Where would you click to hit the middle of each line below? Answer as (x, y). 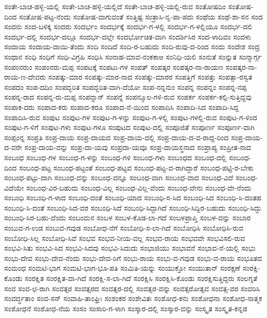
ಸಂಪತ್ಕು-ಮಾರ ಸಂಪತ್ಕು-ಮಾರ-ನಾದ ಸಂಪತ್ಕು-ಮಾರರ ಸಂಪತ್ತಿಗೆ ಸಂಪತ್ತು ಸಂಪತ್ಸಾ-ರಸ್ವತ (150, 77)
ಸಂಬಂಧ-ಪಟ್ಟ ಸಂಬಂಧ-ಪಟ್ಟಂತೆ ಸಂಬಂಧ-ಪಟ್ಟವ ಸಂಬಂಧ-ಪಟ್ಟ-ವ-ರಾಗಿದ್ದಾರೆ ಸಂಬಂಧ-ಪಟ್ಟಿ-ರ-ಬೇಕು (136, 167)
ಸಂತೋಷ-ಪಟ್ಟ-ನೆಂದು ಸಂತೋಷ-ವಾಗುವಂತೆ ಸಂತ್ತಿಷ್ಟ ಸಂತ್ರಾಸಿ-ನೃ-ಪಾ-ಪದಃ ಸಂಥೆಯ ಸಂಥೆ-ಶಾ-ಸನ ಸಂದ (141, 16)
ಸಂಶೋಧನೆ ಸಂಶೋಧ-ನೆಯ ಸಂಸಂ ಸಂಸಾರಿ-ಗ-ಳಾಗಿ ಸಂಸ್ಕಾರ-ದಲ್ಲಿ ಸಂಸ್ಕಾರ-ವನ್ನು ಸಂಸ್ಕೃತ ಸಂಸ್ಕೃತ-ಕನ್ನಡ (126, 308)
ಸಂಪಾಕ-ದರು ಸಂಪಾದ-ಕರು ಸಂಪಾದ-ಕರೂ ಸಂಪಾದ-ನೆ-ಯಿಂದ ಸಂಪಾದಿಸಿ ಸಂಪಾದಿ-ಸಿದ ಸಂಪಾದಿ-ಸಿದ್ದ (122, 107)
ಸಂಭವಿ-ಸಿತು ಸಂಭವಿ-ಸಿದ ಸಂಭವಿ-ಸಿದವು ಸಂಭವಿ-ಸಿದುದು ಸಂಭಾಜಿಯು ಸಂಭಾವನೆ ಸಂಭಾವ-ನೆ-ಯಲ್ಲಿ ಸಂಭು (130, 248)
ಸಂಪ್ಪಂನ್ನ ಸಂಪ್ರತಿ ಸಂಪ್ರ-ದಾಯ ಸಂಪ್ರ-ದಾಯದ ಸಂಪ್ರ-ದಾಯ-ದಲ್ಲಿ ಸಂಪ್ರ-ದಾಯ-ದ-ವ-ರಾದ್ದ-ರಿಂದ (117, 137)
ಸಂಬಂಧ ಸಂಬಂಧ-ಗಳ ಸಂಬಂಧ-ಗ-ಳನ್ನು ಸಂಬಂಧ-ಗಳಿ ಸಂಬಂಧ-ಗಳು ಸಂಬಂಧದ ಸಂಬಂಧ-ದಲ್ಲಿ (115, 157)
